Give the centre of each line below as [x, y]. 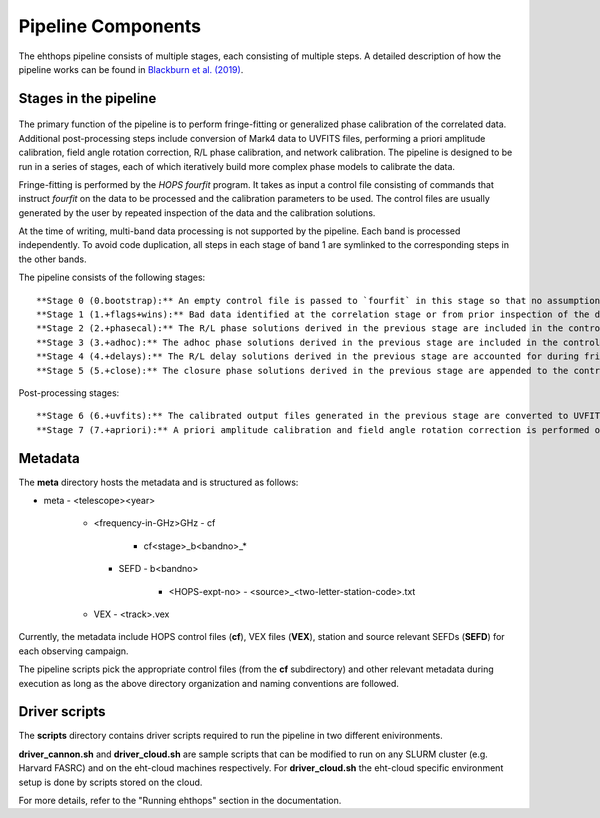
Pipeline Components [110, 26]
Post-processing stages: [69, 392]
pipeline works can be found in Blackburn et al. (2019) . [131, 69]
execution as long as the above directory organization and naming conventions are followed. [209, 683]
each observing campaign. [73, 651]
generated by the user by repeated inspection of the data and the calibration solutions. [197, 212]
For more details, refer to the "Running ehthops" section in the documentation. [180, 801]
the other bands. [52, 259]
